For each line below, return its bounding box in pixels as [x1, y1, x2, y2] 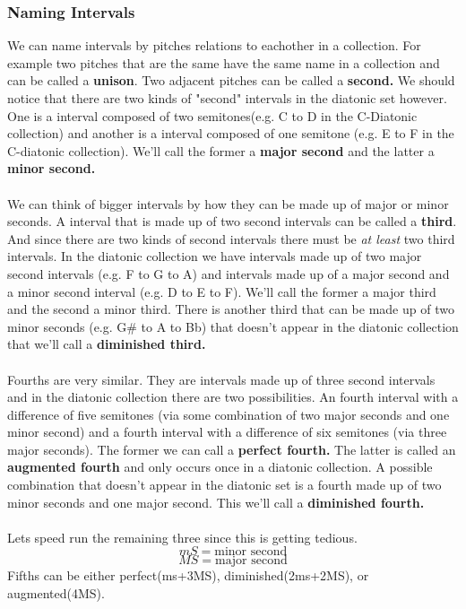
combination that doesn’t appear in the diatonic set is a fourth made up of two [7, 475, 442, 494]
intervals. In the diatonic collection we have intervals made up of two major [7, 247, 422, 265]
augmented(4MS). [7, 584, 105, 603]
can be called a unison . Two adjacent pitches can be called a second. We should [7, 71, 455, 90]
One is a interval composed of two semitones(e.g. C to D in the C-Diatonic [7, 106, 418, 125]
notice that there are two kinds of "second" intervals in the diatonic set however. [7, 89, 447, 107]
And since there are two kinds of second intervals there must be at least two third [7, 229, 455, 248]
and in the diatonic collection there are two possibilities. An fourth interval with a [7, 387, 459, 406]
